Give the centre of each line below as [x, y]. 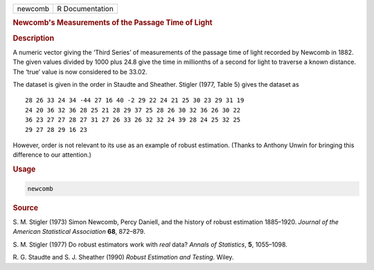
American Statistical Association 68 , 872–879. [79, 232]
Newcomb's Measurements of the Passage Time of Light [113, 23]
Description [34, 38]
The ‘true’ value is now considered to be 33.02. [80, 71]
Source [26, 208]
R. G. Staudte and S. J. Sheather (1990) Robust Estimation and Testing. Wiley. [123, 258]
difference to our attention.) [52, 155]
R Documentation [85, 9]
